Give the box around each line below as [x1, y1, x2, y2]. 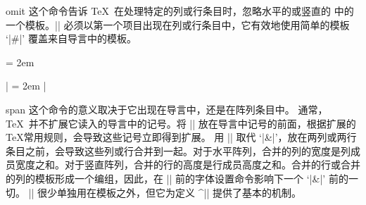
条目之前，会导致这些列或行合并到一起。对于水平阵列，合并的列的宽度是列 [6, 143, 351, 158]
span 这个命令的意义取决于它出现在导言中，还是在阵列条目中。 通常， [6, 101, 328, 116]
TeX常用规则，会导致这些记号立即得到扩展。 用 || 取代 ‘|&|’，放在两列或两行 [6, 130, 357, 144]
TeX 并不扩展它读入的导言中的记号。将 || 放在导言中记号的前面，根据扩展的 [6, 116, 356, 130]
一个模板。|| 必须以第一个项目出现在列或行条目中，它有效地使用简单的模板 [6, 17, 350, 32]
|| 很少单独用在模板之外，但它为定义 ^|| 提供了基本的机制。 [28, 185, 301, 199]
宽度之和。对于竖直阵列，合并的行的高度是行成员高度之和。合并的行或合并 [15, 157, 360, 172]
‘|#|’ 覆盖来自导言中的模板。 [6, 31, 137, 46]
